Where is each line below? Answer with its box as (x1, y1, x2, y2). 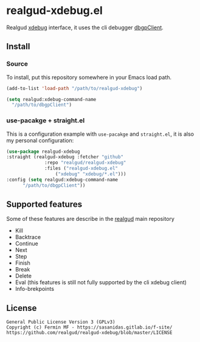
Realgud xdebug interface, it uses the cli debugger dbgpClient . (6, 24, 164, 31)
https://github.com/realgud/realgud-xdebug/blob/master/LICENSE (6, 330, 173, 336)
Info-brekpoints (15, 285, 55, 293)
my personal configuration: (6, 136, 74, 144)
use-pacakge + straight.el (6, 116, 85, 125)
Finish (15, 259, 30, 267)
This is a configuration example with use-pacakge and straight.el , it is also (6, 130, 195, 138)
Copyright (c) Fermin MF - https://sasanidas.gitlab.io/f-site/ (6, 324, 173, 330)
